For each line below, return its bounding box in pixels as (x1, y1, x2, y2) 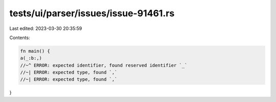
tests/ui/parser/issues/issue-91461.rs (9, 8, 175, 19)
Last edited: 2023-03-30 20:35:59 (9, 25, 82, 31)
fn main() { (20, 48, 51, 54)
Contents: (9, 35, 30, 41)
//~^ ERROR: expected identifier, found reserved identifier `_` (20, 62, 188, 68)
